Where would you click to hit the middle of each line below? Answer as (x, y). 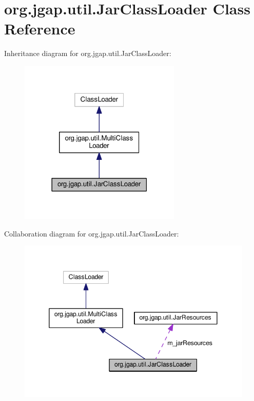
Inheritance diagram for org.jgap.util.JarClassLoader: (88, 53)
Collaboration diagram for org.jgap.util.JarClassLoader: (92, 233)
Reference (40, 29)
